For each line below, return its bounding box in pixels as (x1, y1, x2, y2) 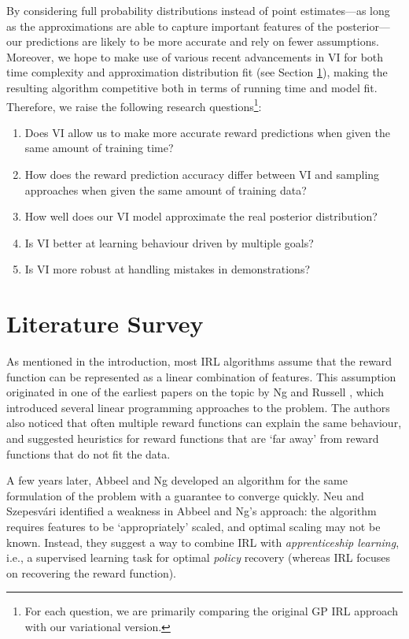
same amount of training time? (24, 139, 174, 156)
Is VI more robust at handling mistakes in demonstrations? (24, 261, 311, 277)
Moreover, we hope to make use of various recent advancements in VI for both (6, 48, 384, 65)
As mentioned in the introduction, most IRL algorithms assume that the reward (6, 353, 392, 370)
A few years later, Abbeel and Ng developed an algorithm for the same (6, 472, 348, 489)
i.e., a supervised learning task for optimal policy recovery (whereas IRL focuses (6, 549, 391, 566)
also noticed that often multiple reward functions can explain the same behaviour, (6, 414, 402, 431)
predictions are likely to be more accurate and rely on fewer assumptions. (25, 33, 379, 50)
